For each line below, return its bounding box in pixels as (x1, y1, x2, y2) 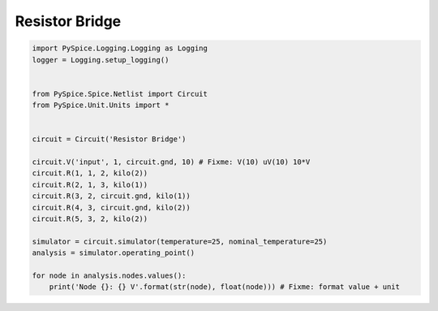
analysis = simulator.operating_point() (32, 248, 195, 257)
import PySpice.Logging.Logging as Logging (32, 44, 208, 53)
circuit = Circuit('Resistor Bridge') (32, 135, 187, 144)
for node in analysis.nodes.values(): (32, 270, 187, 280)
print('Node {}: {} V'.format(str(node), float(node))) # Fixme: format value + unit (49, 283, 401, 292)
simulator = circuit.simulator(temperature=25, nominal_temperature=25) (32, 236, 328, 246)
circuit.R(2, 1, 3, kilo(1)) (32, 179, 148, 189)
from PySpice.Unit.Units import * (32, 101, 170, 110)
